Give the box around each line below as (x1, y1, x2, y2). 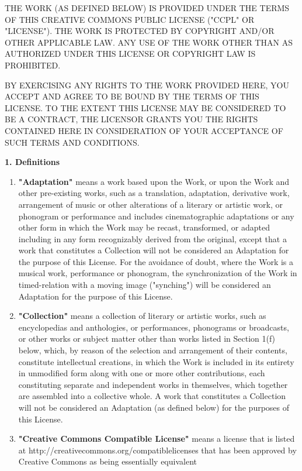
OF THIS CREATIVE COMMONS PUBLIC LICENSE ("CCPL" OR (5, 13, 255, 25)
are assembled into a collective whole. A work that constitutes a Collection (18, 390, 286, 402)
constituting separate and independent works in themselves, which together (18, 378, 288, 390)
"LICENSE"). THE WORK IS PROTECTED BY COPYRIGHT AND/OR (5, 25, 275, 37)
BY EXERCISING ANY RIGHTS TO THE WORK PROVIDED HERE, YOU (5, 78, 289, 91)
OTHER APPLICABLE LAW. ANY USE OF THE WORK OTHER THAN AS (5, 36, 293, 48)
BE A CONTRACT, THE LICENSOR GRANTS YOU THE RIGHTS (5, 113, 258, 125)
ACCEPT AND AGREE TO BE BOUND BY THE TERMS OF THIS (5, 90, 259, 102)
